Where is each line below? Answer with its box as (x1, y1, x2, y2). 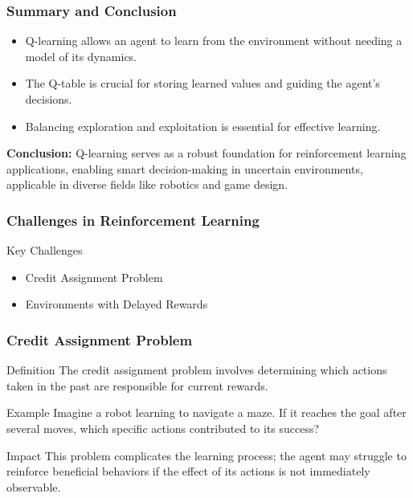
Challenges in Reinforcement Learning (6, 210, 260, 230)
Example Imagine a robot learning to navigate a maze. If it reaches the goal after (6, 404, 407, 421)
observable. (6, 478, 61, 495)
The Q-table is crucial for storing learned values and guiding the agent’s (25, 75, 380, 92)
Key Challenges (6, 242, 83, 259)
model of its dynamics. (25, 47, 137, 64)
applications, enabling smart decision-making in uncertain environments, (6, 160, 363, 177)
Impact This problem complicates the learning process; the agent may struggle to (6, 447, 407, 463)
